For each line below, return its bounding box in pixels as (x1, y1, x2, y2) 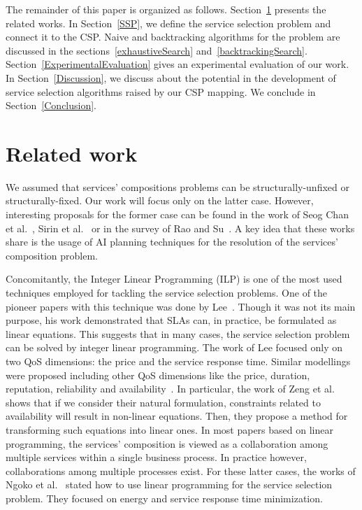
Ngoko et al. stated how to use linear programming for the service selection (6, 477, 333, 492)
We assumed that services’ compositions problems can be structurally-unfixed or (6, 179, 349, 194)
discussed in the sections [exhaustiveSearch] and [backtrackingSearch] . (6, 43, 307, 57)
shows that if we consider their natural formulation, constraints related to (6, 395, 321, 409)
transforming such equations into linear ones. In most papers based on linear (6, 422, 333, 437)
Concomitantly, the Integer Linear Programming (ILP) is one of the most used (6, 271, 342, 286)
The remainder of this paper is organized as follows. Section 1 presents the (6, 2, 326, 16)
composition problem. (6, 248, 98, 262)
